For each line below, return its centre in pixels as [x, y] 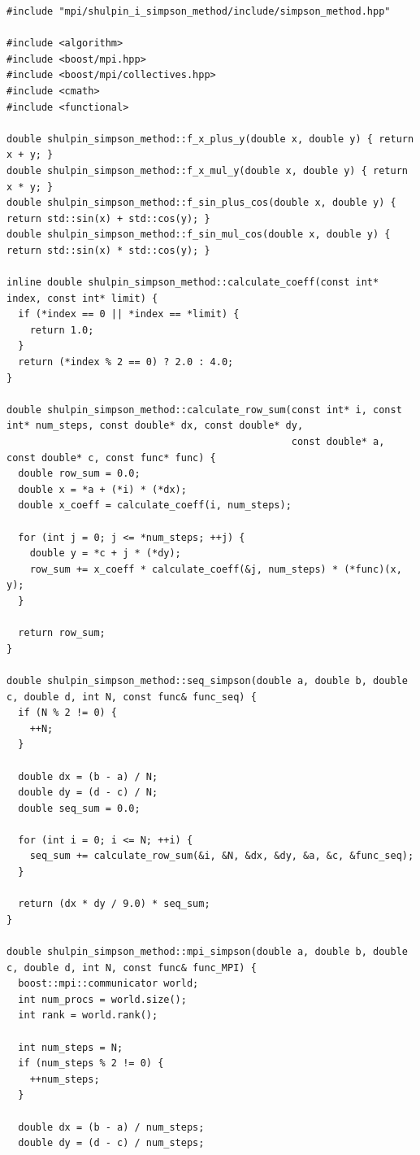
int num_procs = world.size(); [102, 999]
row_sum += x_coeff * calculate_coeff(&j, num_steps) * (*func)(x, [216, 569]
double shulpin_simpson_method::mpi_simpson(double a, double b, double [207, 952]
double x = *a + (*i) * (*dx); [102, 489]
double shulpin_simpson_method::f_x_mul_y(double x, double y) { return [207, 170]
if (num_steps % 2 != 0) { [91, 1063]
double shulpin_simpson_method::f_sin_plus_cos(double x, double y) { [201, 203]
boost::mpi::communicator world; [108, 984]
